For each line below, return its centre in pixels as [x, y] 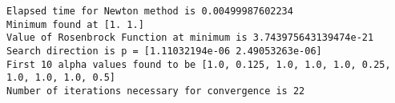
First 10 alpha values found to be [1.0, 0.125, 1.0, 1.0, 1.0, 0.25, [199, 64]
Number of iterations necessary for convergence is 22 [156, 91]
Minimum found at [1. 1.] [75, 24]
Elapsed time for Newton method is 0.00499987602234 [150, 11]
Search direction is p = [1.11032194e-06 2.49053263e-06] [164, 51]
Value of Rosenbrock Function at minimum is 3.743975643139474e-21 [190, 38]
